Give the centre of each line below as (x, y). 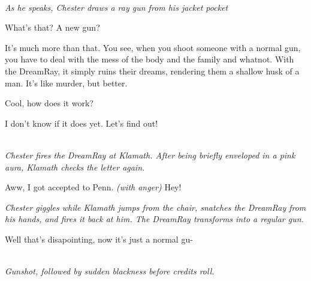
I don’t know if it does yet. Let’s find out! (81, 123)
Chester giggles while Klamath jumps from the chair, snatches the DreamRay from (155, 207)
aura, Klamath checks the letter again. (75, 167)
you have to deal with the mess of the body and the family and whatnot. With (150, 59)
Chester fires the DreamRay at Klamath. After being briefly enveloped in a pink (150, 155)
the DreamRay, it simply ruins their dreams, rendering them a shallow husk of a (152, 71)
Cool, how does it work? (49, 103)
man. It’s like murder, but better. (66, 83)
